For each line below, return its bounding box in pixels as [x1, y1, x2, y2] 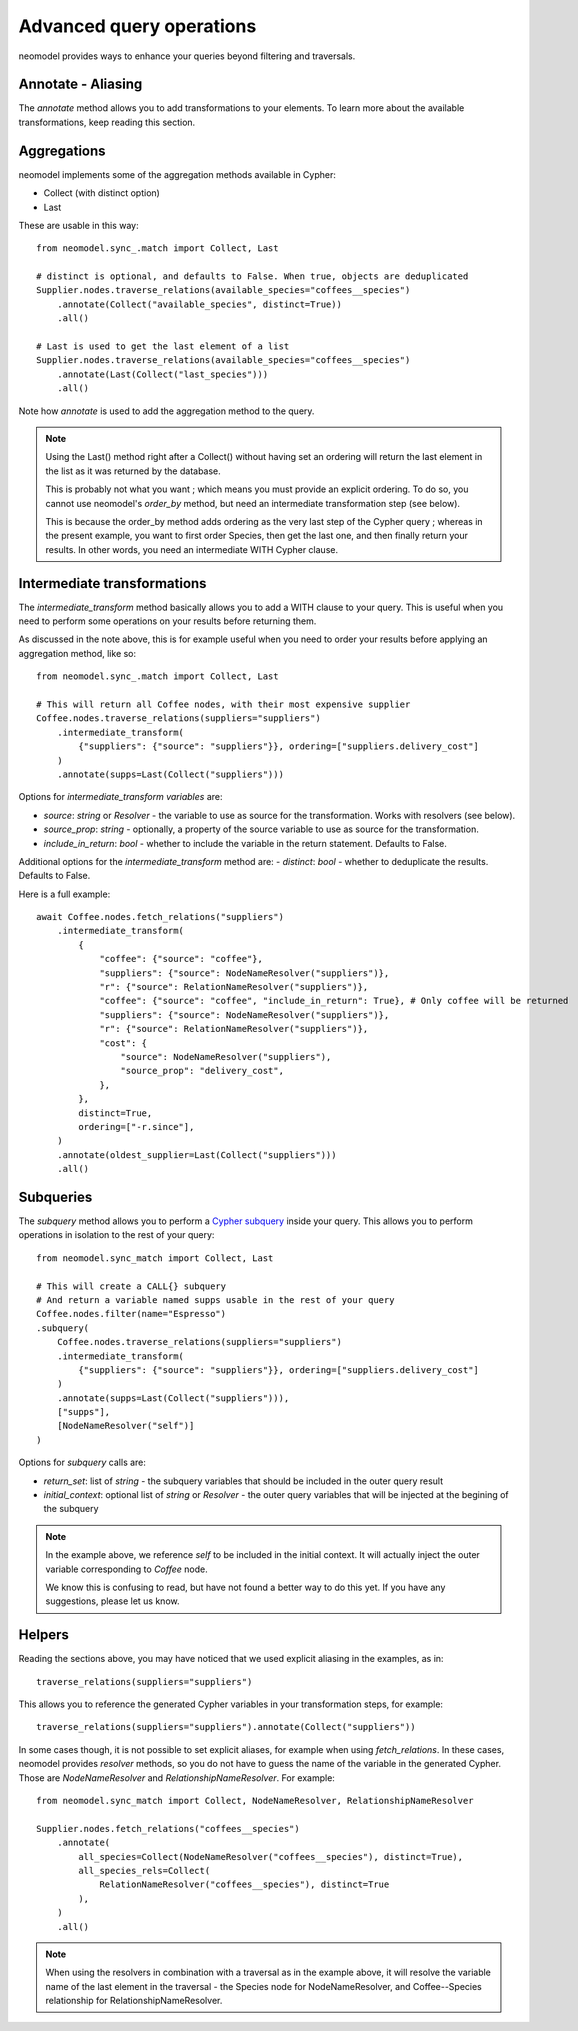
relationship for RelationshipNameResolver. [45, 1995, 223, 2007]
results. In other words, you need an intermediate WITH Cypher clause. [45, 543, 339, 555]
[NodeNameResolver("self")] [56, 1420, 195, 1432]
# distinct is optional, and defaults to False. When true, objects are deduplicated [36, 271, 469, 282]
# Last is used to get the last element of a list [36, 341, 290, 352]
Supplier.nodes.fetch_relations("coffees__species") [36, 1823, 300, 1834]
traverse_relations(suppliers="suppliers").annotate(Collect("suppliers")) [36, 1721, 416, 1733]
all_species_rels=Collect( [78, 1865, 211, 1876]
